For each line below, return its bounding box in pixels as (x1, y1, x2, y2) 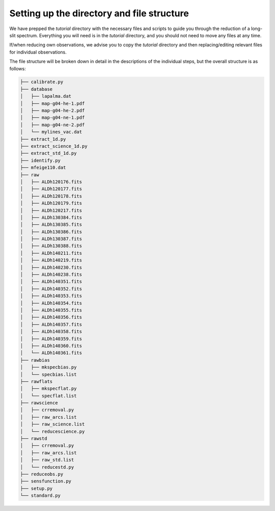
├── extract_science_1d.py (20, 143, 88, 149)
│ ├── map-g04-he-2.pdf (20, 107, 85, 114)
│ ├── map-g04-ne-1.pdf (20, 115, 85, 121)
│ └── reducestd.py (20, 464, 74, 470)
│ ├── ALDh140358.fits (20, 329, 82, 335)
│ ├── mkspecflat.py (20, 386, 77, 392)
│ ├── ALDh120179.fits (20, 200, 82, 206)
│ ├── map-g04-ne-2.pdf (20, 122, 85, 127)
